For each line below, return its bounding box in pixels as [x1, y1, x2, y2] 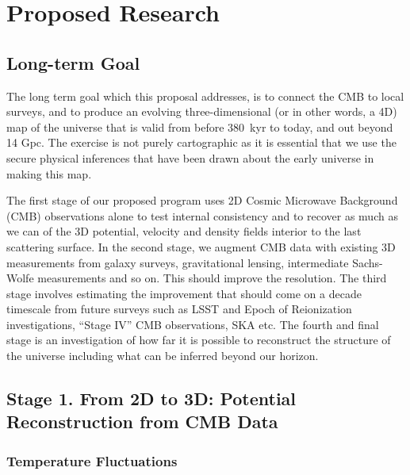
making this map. [6, 165, 92, 182]
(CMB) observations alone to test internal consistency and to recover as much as [6, 207, 398, 224]
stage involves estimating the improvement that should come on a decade [6, 285, 362, 301]
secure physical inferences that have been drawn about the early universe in [6, 149, 374, 166]
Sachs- [352, 254, 383, 270]
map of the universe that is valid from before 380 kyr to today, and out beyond [6, 118, 393, 135]
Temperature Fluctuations [6, 450, 178, 470]
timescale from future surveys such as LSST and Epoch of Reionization [6, 301, 352, 317]
